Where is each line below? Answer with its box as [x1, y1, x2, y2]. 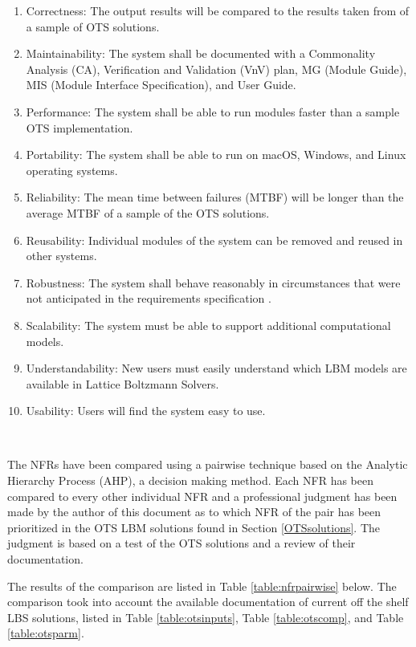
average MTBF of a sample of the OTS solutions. [26, 204, 270, 221]
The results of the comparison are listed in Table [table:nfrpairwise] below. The [7, 577, 397, 594]
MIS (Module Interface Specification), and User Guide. [26, 76, 296, 93]
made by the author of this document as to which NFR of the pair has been [7, 503, 381, 520]
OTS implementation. [26, 119, 133, 136]
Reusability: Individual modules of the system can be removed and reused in [26, 231, 403, 248]
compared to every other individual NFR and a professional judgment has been [7, 487, 398, 504]
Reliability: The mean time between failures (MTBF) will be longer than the [26, 189, 404, 205]
